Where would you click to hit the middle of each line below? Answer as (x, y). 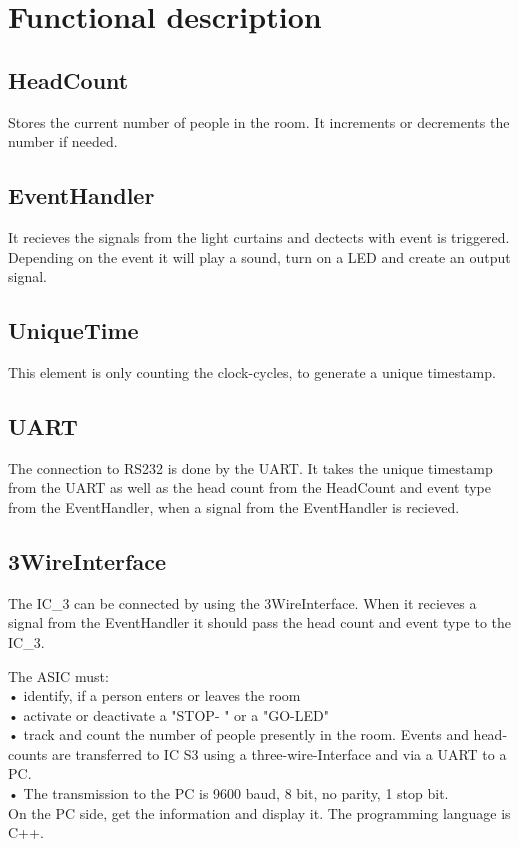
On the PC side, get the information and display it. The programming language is (259, 812)
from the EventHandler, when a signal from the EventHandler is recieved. (234, 506)
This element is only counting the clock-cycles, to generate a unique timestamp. (252, 371)
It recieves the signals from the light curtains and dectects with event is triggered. (259, 236)
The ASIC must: (58, 675)
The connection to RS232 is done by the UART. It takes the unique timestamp (250, 467)
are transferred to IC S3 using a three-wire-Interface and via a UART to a (279, 753)
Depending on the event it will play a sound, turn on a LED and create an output (259, 256)
